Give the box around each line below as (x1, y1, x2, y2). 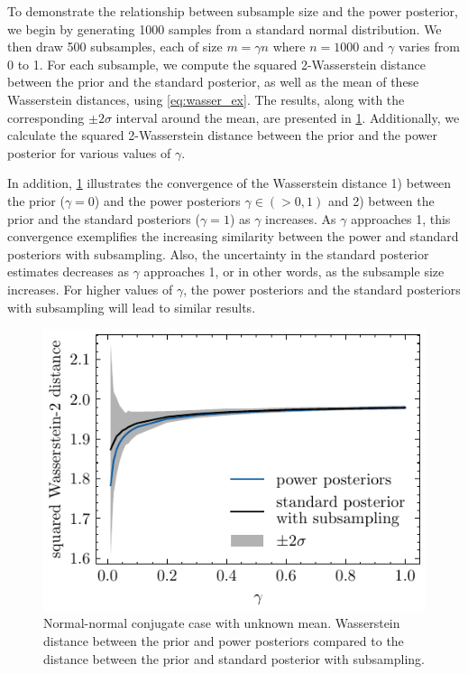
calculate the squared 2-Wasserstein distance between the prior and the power (7, 126, 437, 145)
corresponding (7, 108, 85, 126)
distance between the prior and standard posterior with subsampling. (43, 649, 425, 668)
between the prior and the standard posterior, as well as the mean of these (7, 72, 419, 91)
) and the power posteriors (94, 191, 241, 210)
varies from (399, 37, 460, 56)
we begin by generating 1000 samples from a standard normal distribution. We (7, 19, 442, 38)
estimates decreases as (7, 262, 129, 281)
